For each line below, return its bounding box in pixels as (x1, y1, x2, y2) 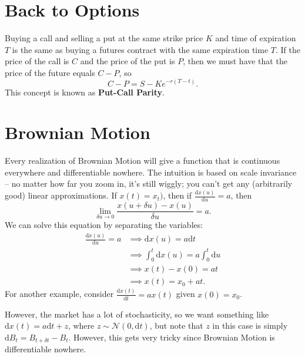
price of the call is (5, 55, 69, 67)
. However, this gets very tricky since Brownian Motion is (68, 330, 275, 343)
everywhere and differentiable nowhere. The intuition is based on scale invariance (5, 166, 297, 178)
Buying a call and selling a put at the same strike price (5, 32, 203, 44)
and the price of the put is (80, 55, 175, 67)
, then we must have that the (183, 55, 287, 67)
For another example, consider (5, 287, 114, 300)
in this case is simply (212, 319, 288, 332)
